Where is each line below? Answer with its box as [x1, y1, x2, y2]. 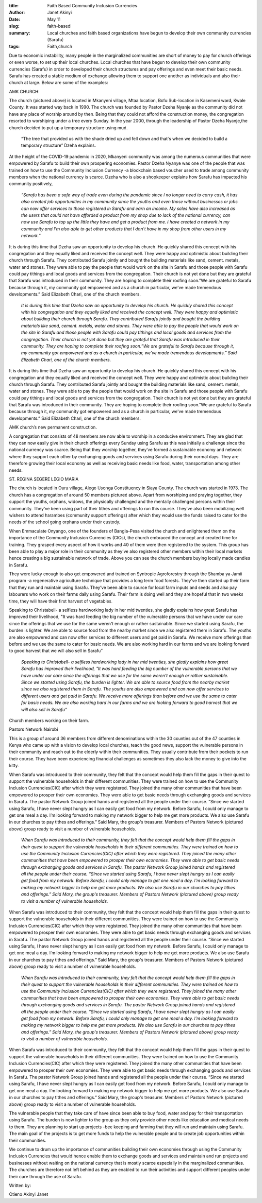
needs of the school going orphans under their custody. [9, 519, 121, 525]
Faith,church [47, 44, 72, 50]
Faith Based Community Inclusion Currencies [47, 3, 138, 8]
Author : [9, 10, 25, 16]
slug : [9, 23, 19, 29]
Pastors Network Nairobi [9, 726, 58, 732]
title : [9, 3, 19, 8]
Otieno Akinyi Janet [9, 1191, 49, 1197]
